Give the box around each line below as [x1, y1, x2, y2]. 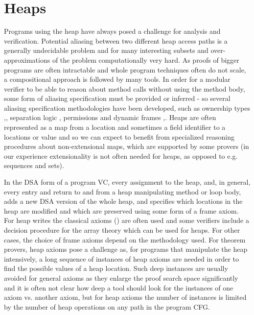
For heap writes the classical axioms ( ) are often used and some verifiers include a [4, 215, 249, 225]
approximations [4, 54, 50, 65]
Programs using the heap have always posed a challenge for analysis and [4, 26, 221, 36]
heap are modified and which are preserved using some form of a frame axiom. [4, 205, 239, 216]
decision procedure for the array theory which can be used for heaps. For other [4, 225, 240, 235]
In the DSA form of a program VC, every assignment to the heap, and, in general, [4, 177, 251, 187]
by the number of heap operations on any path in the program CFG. [4, 301, 210, 312]
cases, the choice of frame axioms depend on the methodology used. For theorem [4, 234, 246, 244]
